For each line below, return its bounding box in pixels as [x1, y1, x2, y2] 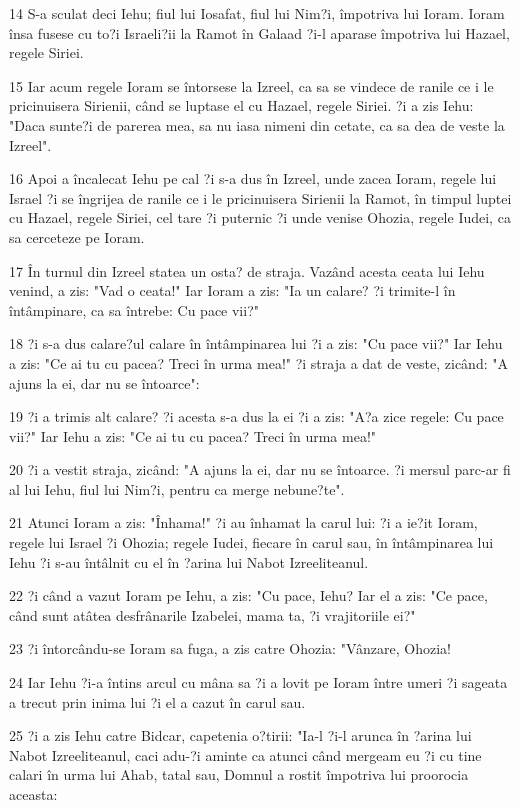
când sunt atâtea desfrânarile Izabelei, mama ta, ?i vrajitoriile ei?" [9, 604, 416, 625]
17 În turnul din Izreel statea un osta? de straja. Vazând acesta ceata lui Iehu [9, 260, 485, 281]
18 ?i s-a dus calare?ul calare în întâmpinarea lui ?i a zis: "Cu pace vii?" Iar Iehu [9, 333, 503, 354]
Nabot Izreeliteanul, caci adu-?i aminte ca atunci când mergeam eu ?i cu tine [9, 744, 482, 765]
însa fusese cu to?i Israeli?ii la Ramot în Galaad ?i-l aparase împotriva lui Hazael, [9, 22, 510, 43]
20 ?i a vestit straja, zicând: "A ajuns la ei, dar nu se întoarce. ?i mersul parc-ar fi [9, 459, 511, 480]
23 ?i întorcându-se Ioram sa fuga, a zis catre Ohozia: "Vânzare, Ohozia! [9, 638, 451, 659]
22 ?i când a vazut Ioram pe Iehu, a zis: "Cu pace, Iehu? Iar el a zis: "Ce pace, [9, 585, 488, 606]
